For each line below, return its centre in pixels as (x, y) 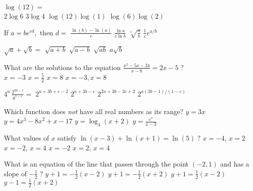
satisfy (67, 137)
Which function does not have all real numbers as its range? (94, 111)
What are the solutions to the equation (62, 67)
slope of (15, 173)
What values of (27, 137)
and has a (235, 164)
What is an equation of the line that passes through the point (96, 164)
